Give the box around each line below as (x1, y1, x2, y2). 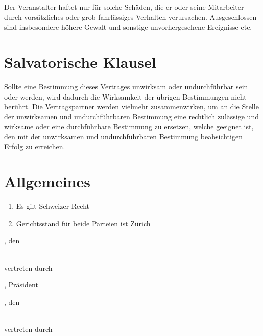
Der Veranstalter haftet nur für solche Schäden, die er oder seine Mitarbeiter (4, 2, 244, 12)
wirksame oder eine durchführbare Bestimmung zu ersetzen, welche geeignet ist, (4, 121, 254, 132)
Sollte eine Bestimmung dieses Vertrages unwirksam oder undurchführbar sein (4, 81, 248, 91)
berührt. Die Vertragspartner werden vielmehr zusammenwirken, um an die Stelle (4, 101, 259, 112)
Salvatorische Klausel (4, 51, 156, 72)
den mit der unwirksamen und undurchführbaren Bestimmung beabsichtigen (4, 131, 243, 141)
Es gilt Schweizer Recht (16, 201, 89, 211)
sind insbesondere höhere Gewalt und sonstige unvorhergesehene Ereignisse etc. (4, 21, 252, 32)
